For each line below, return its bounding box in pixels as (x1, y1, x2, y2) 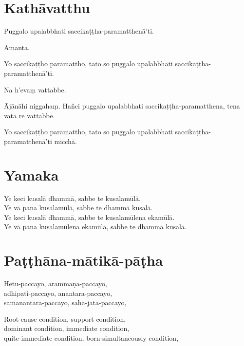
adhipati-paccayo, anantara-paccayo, (4, 288, 113, 298)
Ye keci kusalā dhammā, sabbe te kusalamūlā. (4, 193, 141, 203)
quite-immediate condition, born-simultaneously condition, (4, 333, 179, 343)
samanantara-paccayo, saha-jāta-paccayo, (4, 297, 127, 308)
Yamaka (4, 164, 59, 184)
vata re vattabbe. (4, 110, 55, 120)
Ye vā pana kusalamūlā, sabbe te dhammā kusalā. (4, 202, 153, 213)
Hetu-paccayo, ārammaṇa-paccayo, (4, 278, 107, 289)
